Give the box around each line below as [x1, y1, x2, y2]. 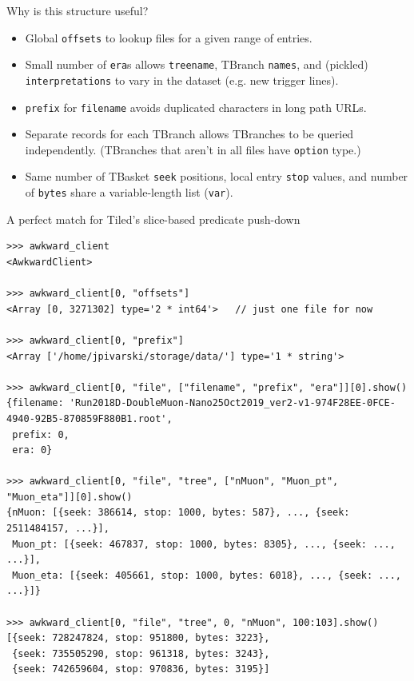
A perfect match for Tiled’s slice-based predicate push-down [6, 210, 301, 227]
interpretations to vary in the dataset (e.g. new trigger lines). [25, 71, 339, 88]
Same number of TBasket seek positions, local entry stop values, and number [25, 168, 408, 185]
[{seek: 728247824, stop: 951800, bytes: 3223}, [6, 632, 270, 644]
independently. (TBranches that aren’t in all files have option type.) [25, 141, 361, 157]
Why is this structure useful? [6, 2, 149, 18]
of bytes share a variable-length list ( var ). [25, 184, 233, 201]
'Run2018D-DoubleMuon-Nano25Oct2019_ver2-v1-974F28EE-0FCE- [69, 397, 396, 409]
